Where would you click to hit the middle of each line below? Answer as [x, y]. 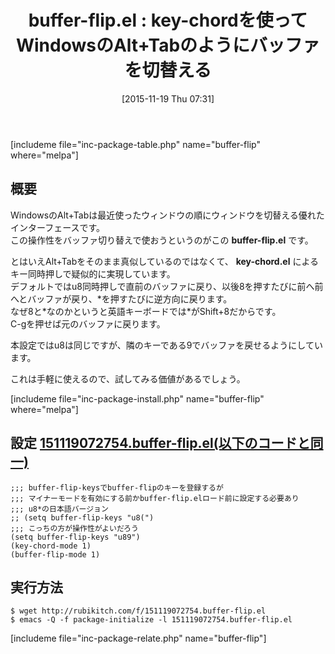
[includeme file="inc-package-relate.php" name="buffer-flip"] [138, 638]
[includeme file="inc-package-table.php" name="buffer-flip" [135, 144]
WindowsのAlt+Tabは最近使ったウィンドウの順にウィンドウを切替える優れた [167, 215]
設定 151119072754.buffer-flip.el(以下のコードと [160, 443]
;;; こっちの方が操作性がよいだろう [74, 528]
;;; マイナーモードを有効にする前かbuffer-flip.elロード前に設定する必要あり [155, 498]
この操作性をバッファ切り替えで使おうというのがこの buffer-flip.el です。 [162, 240]
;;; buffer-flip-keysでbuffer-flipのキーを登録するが [117, 487]
